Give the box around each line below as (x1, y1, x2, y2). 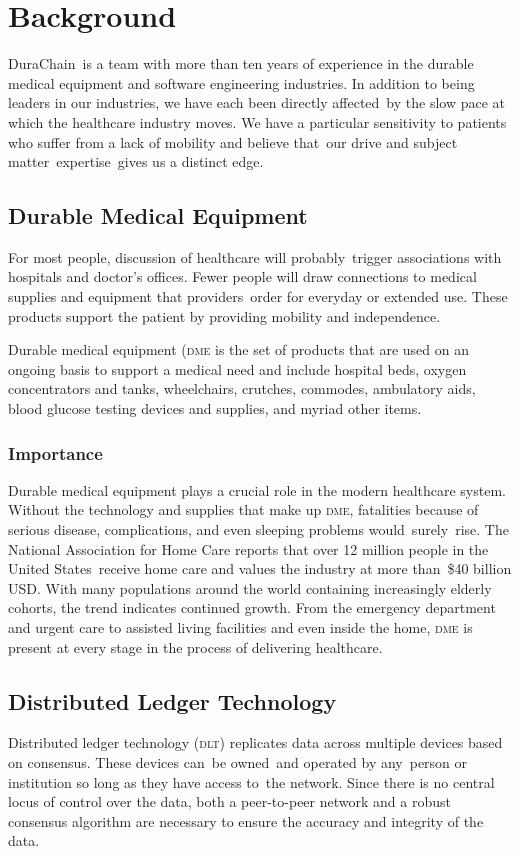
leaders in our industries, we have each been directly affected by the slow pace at (8, 92, 506, 113)
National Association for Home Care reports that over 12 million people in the (8, 538, 489, 559)
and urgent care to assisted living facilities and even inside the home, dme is (8, 617, 473, 638)
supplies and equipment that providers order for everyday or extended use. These (8, 286, 508, 307)
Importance (8, 440, 103, 465)
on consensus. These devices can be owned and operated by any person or (8, 752, 468, 772)
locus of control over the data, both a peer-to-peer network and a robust (8, 791, 451, 812)
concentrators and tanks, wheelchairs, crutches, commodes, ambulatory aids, (8, 378, 476, 399)
